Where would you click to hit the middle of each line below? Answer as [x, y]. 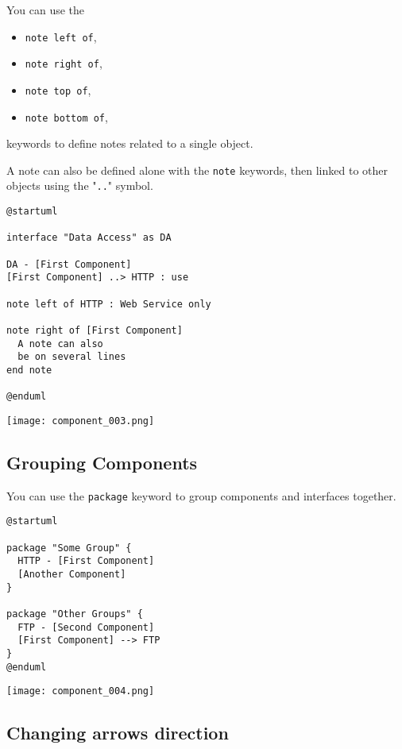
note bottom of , [66, 116]
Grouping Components [102, 463]
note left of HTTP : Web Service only [109, 304]
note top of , [58, 89]
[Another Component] [72, 575]
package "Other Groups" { [75, 614]
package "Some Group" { [69, 548]
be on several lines [72, 357]
